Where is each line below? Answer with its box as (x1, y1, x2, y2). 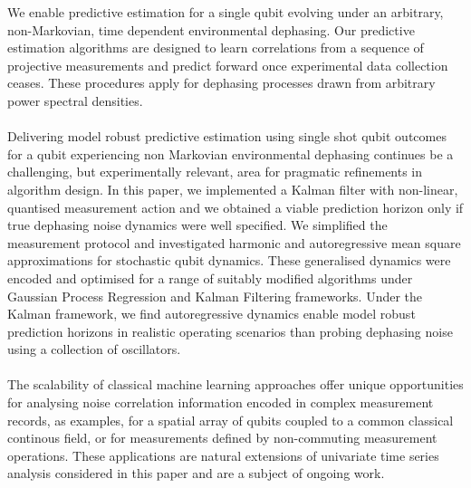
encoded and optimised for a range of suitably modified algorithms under (7, 268, 413, 287)
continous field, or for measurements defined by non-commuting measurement (7, 428, 437, 447)
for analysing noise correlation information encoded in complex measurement (7, 393, 434, 412)
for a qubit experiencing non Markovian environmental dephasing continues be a (7, 144, 454, 163)
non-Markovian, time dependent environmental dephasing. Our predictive (7, 20, 415, 39)
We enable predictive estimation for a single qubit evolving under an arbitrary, (7, 3, 444, 21)
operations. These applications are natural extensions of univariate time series (7, 445, 439, 464)
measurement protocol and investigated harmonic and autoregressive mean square (7, 233, 461, 252)
